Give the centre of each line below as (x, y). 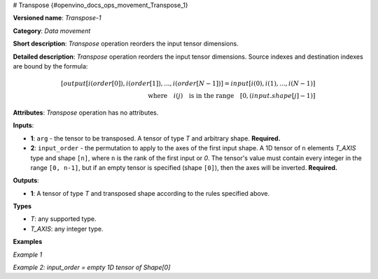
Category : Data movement (52, 31)
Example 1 (28, 255)
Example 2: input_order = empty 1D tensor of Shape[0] (92, 267)
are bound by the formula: (50, 66)
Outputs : (26, 180)
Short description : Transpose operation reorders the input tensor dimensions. (126, 44)
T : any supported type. (64, 219)
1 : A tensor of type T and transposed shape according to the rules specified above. (150, 193)
